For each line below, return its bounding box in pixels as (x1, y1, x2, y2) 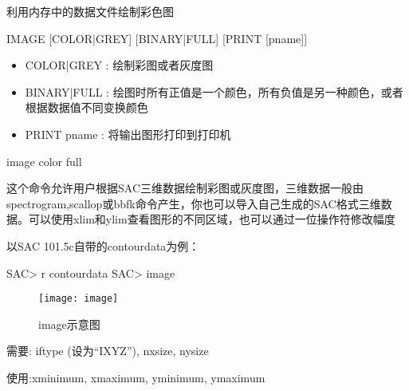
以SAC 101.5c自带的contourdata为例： (6, 237, 200, 254)
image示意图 (38, 315, 100, 332)
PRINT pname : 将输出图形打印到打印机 (25, 125, 231, 142)
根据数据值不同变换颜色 (25, 99, 148, 116)
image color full (6, 152, 82, 169)
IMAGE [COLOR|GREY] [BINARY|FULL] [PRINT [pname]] (6, 30, 308, 46)
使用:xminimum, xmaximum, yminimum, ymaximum (6, 369, 265, 385)
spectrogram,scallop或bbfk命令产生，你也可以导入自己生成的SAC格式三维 (6, 195, 381, 211)
